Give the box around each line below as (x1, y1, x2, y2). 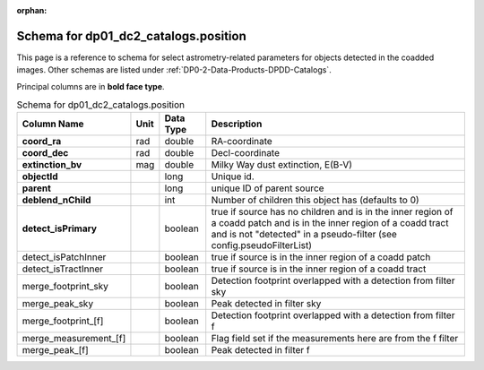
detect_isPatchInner (22, 251, 107, 263)
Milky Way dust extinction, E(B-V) (211, 159, 353, 171)
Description (211, 117, 263, 130)
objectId (22, 170, 58, 183)
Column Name (22, 117, 84, 130)
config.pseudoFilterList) (211, 239, 313, 252)
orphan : (16, 5, 48, 15)
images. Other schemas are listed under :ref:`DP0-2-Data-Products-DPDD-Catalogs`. (16, 65, 332, 75)
